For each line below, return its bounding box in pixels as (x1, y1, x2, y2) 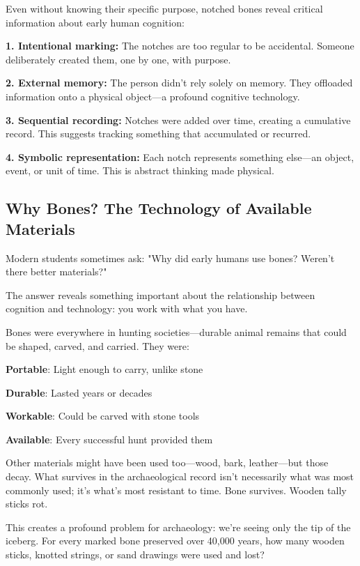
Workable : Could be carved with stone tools (6, 408, 200, 423)
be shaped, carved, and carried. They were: (6, 338, 189, 353)
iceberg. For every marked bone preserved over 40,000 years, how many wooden (6, 533, 345, 548)
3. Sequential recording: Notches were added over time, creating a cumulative (6, 112, 351, 127)
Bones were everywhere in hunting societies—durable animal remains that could (6, 324, 347, 339)
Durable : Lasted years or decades (6, 385, 152, 399)
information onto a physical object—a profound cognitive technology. (6, 89, 300, 103)
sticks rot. (6, 496, 48, 511)
